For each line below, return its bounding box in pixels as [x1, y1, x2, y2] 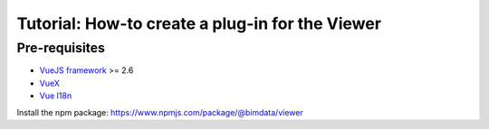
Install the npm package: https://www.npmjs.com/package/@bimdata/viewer [16, 106, 303, 117]
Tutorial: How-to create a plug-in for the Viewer [16, 14, 382, 33]
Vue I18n [39, 90, 72, 101]
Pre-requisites [16, 40, 106, 56]
